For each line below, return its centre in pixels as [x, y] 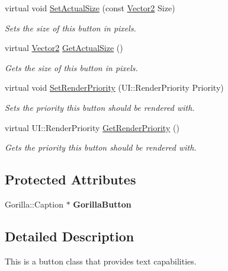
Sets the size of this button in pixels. [70, 28]
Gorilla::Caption [34, 204]
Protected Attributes [70, 179]
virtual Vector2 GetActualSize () [64, 48]
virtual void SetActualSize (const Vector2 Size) [90, 8]
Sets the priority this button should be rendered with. [100, 107]
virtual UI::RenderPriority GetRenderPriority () [92, 127]
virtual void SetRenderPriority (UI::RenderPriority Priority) [114, 87]
